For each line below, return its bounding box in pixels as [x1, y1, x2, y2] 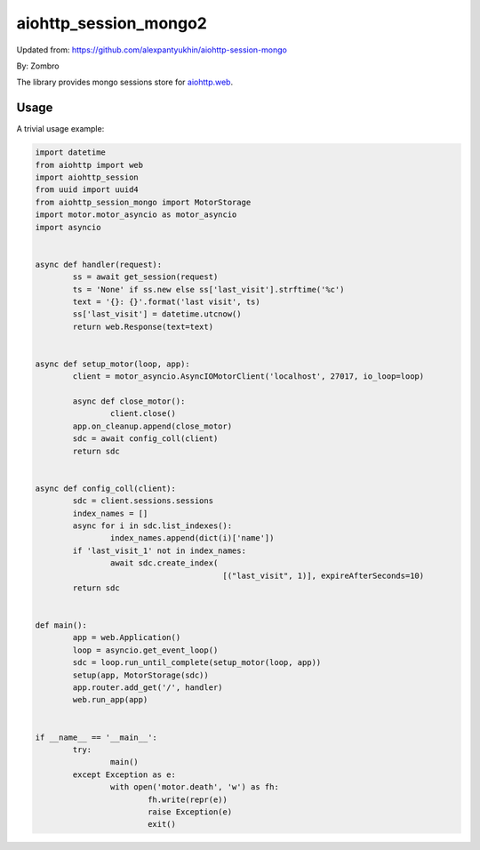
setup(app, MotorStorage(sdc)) [72, 670, 209, 680]
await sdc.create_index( [109, 558, 219, 568]
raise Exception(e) [147, 806, 233, 817]
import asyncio [35, 222, 101, 232]
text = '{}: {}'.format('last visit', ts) [72, 296, 261, 307]
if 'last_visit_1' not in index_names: [72, 545, 246, 556]
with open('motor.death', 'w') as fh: [109, 782, 279, 792]
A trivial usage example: [16, 124, 105, 134]
